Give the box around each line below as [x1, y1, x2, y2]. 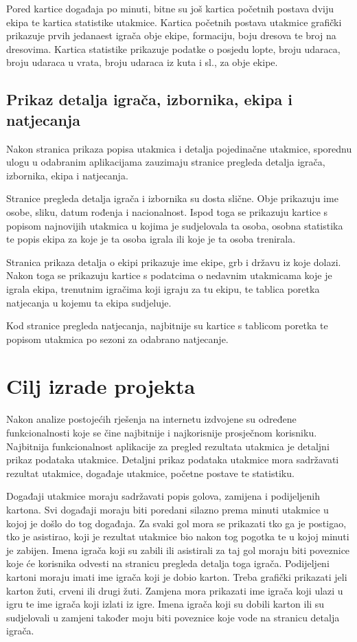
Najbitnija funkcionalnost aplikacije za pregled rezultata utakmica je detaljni [6, 439, 330, 453]
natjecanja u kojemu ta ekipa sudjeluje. [6, 295, 172, 309]
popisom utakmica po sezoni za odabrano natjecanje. [6, 331, 229, 346]
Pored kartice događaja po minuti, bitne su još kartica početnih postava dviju [6, 1, 334, 15]
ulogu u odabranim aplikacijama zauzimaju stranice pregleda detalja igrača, [6, 155, 325, 169]
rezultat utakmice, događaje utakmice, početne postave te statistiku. [6, 465, 295, 480]
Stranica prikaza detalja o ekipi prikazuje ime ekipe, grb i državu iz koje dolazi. [6, 254, 341, 269]
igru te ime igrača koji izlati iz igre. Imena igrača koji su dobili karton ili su [6, 597, 325, 611]
